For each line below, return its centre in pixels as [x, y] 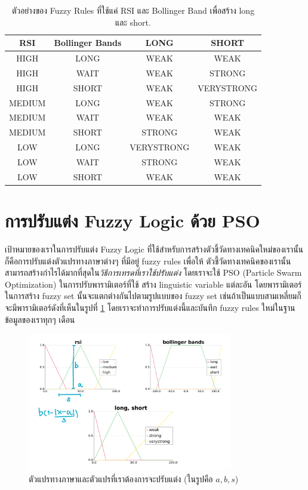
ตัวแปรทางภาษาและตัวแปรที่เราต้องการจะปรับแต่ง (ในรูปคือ [121, 478]
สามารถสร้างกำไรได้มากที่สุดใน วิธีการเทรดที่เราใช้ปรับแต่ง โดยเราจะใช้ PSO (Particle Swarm [153, 272]
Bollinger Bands [88, 43]
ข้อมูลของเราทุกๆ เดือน [40, 319]
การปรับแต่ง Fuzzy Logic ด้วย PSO [133, 221]
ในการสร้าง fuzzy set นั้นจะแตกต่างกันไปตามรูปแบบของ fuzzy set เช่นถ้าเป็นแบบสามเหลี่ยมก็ [153, 296]
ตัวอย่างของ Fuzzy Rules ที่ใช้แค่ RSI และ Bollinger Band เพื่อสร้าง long [133, 10]
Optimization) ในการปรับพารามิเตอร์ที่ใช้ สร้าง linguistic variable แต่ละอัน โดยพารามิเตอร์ [153, 284]
